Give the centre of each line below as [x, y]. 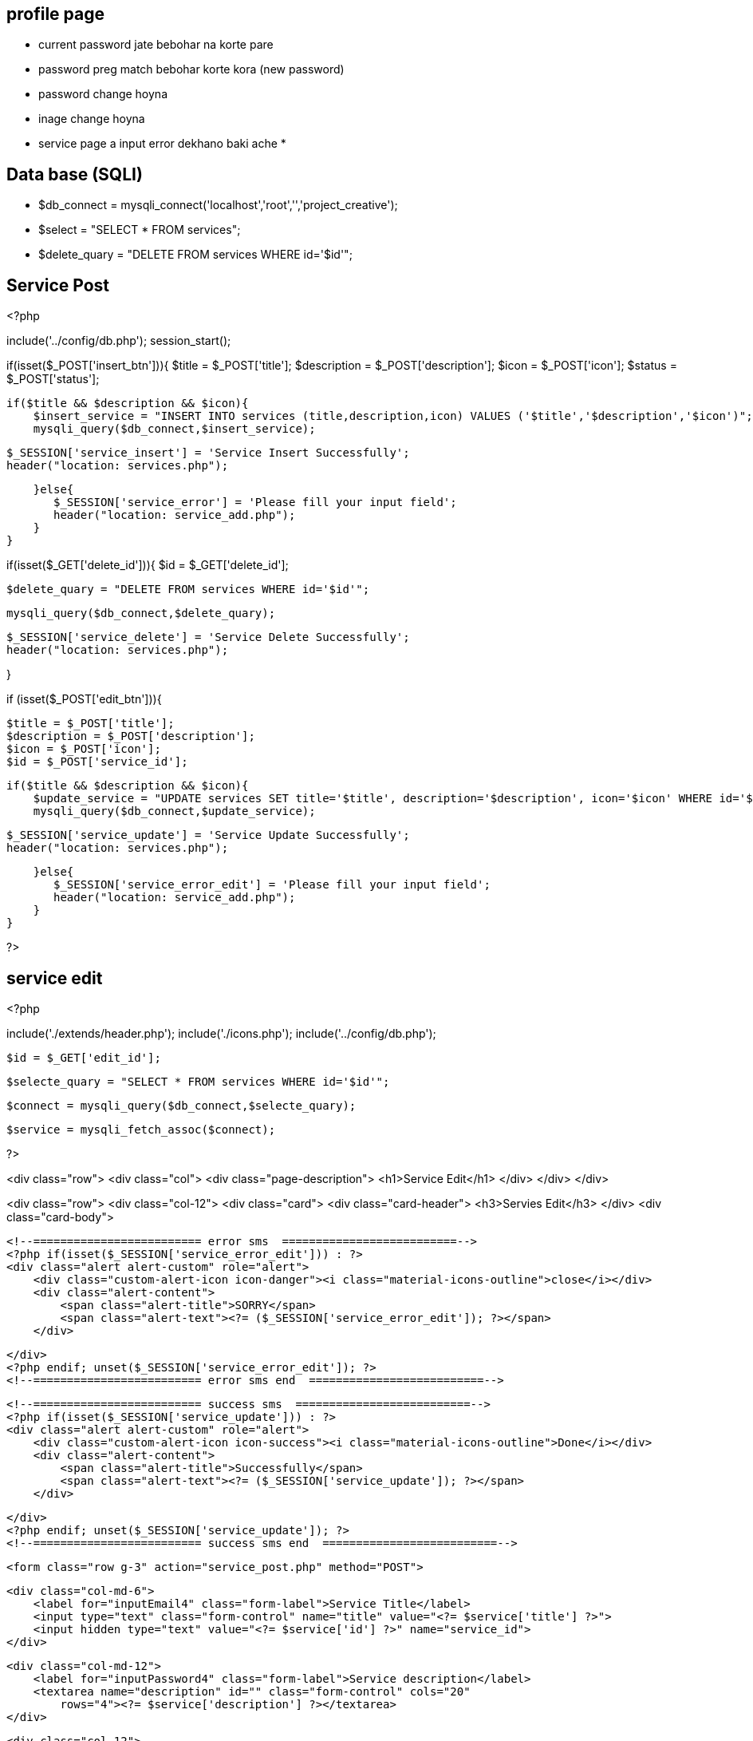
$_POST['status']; [53, 379]
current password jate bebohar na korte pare [156, 45]
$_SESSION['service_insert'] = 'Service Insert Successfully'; [208, 453]
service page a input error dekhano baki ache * [162, 144]
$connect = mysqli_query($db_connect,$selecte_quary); [181, 1105]
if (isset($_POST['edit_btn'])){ [84, 699]
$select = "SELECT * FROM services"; [140, 230]
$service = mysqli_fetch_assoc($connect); [141, 1129]
